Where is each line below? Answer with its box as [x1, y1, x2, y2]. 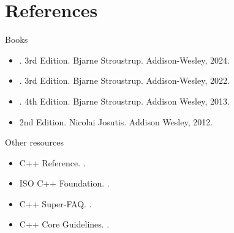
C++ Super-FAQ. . [19, 197, 92, 210]
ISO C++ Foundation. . [19, 177, 110, 190]
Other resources [5, 136, 64, 149]
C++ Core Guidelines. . [19, 218, 110, 231]
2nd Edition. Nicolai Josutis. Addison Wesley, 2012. [19, 115, 213, 128]
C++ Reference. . [19, 156, 86, 169]
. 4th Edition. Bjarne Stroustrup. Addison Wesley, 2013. [19, 94, 230, 107]
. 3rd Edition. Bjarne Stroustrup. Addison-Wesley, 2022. [19, 74, 230, 87]
